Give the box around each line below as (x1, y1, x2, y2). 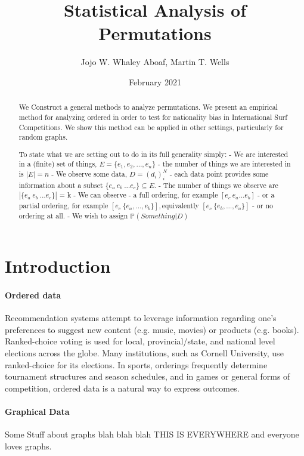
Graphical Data (5, 405, 70, 418)
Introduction (5, 254, 111, 278)
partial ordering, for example (18, 201, 108, 211)
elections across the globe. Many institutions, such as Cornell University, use (5, 347, 284, 359)
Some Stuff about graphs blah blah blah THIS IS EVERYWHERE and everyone (5, 428, 299, 440)
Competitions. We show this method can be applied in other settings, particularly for (18, 122, 284, 132)
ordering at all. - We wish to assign (18, 211, 128, 221)
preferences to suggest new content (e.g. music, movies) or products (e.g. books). (5, 323, 299, 335)
